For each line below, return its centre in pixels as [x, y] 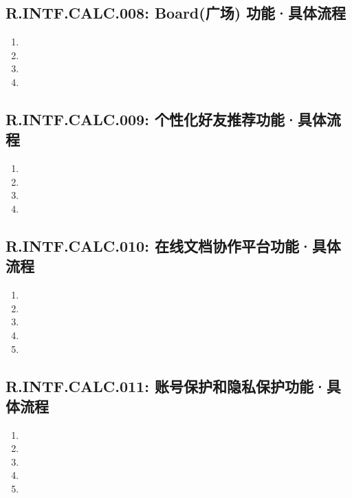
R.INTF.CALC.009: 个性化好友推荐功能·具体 [166, 119]
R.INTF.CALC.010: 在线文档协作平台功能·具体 [173, 245]
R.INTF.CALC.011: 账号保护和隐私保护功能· [166, 386]
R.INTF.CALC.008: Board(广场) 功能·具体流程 [176, 13]
